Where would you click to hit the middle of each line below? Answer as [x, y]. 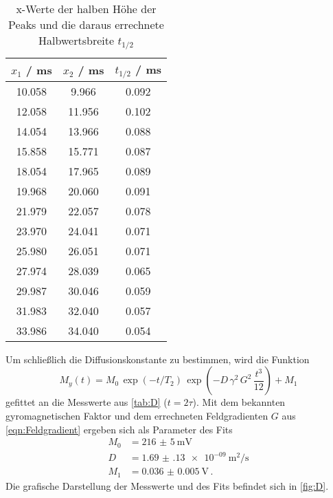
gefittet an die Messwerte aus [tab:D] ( [87, 402]
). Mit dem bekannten [239, 402]
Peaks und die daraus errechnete [86, 24]
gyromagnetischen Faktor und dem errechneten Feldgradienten [137, 416]
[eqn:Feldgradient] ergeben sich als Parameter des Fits [119, 429]
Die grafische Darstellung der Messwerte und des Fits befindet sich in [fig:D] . [167, 485]
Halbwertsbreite [77, 40]
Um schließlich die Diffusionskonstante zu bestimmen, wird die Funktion [158, 359]
